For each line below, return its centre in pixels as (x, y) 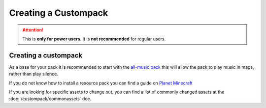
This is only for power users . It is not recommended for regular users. (94, 39)
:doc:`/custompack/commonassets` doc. (50, 99)
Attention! (33, 30)
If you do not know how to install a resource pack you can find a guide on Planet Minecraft (101, 83)
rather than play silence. (34, 74)
